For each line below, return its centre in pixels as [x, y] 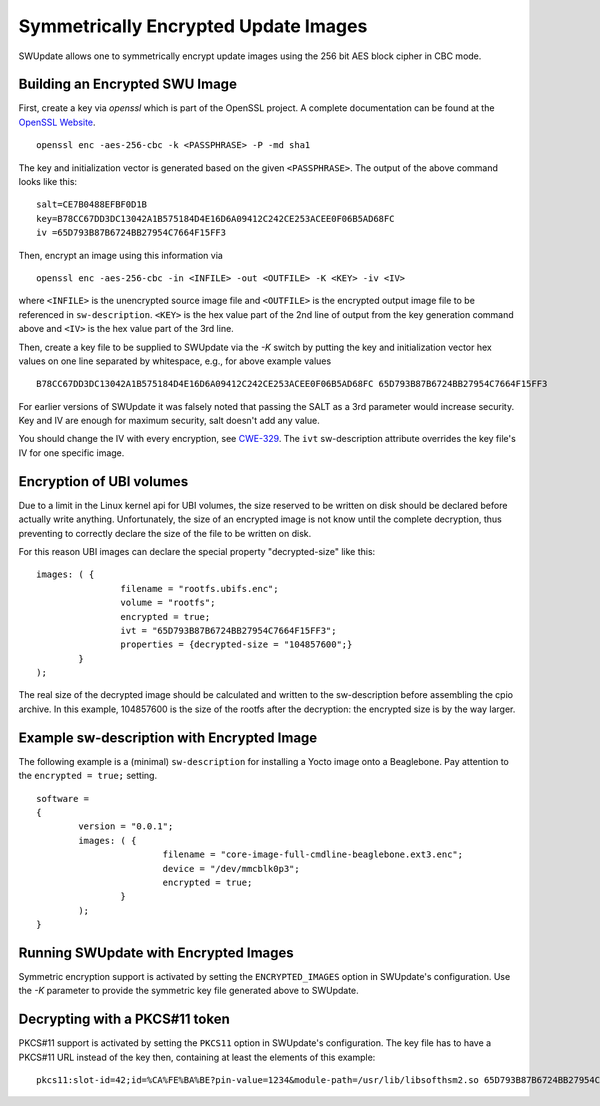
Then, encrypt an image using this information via [121, 255]
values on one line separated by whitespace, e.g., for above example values [175, 361]
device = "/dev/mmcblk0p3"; [231, 868]
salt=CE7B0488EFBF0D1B [92, 204]
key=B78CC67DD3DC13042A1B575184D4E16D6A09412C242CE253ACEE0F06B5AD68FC [215, 218]
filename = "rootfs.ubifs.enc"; [199, 588]
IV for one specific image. [71, 452]
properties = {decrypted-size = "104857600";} [236, 644]
